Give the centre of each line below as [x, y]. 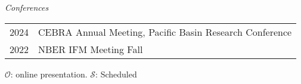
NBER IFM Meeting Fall [91, 49]
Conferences [27, 7]
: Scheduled [116, 74]
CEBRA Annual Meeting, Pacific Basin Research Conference [165, 32]
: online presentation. [49, 74]
